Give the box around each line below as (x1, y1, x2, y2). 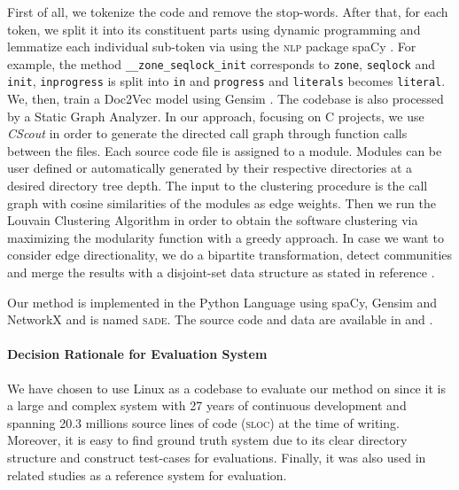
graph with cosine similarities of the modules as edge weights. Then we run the (7, 193, 436, 212)
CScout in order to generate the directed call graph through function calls (7, 124, 408, 143)
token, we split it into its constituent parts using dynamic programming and (7, 19, 421, 38)
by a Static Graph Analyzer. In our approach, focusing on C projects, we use (7, 106, 424, 125)
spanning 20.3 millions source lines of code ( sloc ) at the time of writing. (7, 413, 400, 432)
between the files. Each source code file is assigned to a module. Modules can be (7, 141, 442, 159)
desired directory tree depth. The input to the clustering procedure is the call (7, 176, 428, 195)
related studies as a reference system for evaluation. (7, 465, 287, 484)
